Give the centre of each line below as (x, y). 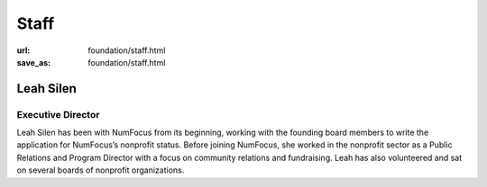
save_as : (34, 62)
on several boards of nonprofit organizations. (101, 170)
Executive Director (58, 114)
